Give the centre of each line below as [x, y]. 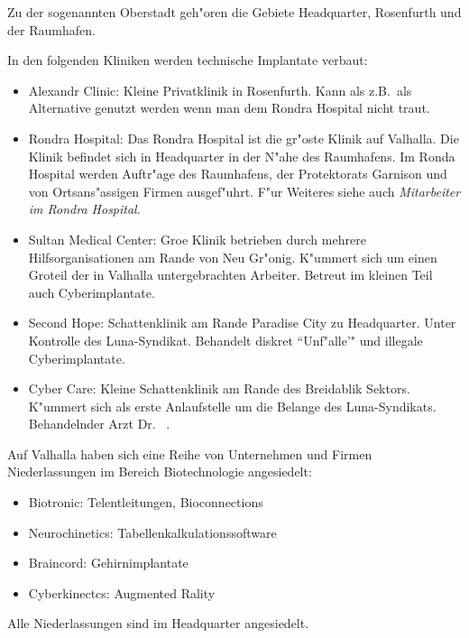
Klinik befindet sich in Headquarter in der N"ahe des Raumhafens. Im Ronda [242, 156]
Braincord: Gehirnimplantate [108, 563]
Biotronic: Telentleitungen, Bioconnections [146, 502]
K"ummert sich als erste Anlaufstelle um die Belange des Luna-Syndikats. [232, 406]
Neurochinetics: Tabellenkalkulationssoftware [152, 532]
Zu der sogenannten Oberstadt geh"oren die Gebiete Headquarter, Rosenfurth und [234, 12]
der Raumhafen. [51, 29]
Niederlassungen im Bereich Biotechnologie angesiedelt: [160, 472]
